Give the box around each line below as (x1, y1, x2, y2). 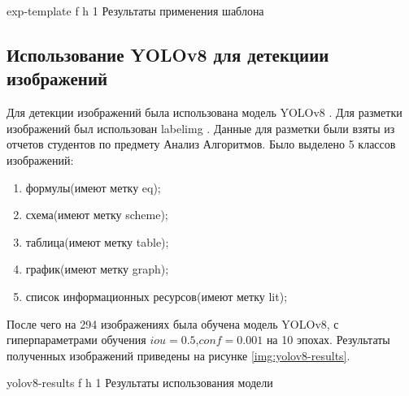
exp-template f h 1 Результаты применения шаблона (7, 2, 264, 19)
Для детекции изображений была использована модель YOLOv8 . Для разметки (7, 104, 402, 121)
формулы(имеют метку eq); (25, 179, 161, 196)
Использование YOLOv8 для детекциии (7, 41, 329, 67)
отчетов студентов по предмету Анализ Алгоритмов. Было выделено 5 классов (7, 136, 396, 153)
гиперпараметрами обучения (7, 331, 146, 348)
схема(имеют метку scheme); (25, 206, 168, 223)
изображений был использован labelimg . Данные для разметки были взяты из (7, 119, 395, 136)
